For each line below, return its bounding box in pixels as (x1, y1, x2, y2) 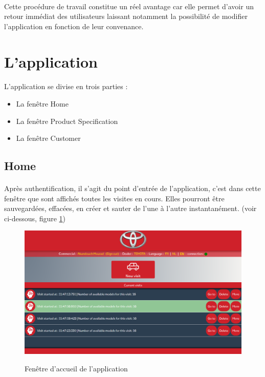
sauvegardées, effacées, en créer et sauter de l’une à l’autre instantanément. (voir (4, 203, 257, 214)
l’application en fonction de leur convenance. (4, 20, 144, 31)
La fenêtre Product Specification (16, 115, 118, 126)
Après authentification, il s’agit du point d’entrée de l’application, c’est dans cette (4, 183, 261, 194)
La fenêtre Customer (16, 133, 81, 143)
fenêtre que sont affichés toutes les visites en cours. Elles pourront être (4, 193, 225, 203)
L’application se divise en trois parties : (4, 81, 128, 92)
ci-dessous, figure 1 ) (4, 213, 66, 223)
